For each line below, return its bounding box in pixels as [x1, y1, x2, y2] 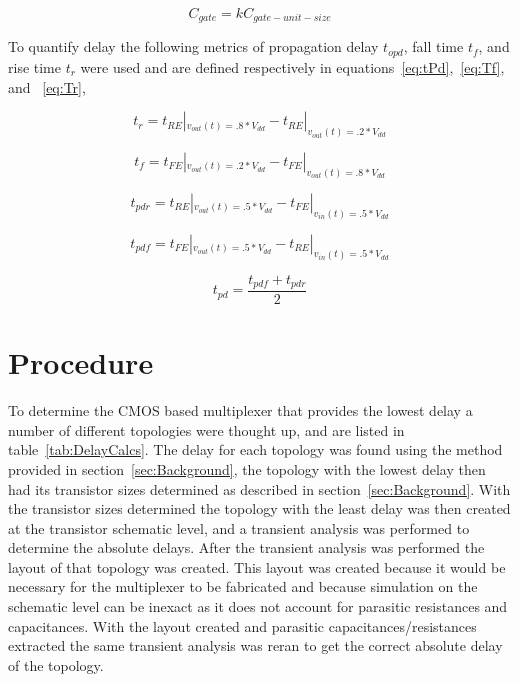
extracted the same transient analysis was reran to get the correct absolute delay [8, 635, 503, 656]
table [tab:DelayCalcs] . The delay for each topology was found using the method [8, 439, 503, 460]
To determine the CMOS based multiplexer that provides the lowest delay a [8, 400, 473, 421]
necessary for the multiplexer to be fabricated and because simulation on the [8, 576, 478, 597]
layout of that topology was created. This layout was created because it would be [8, 556, 506, 577]
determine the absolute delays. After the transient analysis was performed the [8, 537, 485, 558]
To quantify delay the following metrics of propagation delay [8, 36, 379, 57]
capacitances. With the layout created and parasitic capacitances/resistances [8, 615, 477, 636]
